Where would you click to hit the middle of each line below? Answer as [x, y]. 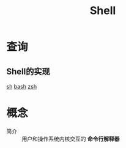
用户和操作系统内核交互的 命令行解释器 [71, 139]
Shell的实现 [28, 71]
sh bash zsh [22, 87]
